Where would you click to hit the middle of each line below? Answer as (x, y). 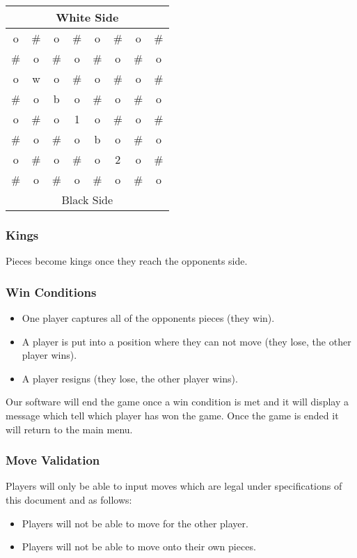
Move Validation (53, 460)
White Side (87, 17)
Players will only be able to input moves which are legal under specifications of (174, 486)
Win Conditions (51, 292)
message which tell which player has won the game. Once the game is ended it (172, 415)
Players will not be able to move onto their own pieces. (139, 547)
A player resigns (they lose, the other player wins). (130, 378)
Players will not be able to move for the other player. (135, 523)
